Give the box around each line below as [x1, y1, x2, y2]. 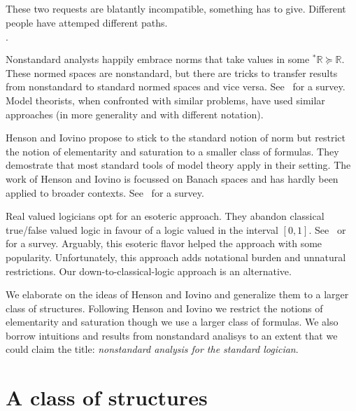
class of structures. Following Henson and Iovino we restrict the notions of [6, 300, 323, 315]
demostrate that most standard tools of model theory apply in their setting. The [6, 158, 351, 172]
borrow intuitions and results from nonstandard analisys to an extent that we [6, 328, 338, 342]
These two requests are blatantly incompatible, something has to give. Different [6, 1, 346, 15]
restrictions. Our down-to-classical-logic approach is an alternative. [6, 263, 292, 278]
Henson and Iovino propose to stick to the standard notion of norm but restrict [6, 130, 346, 145]
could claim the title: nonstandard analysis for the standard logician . [6, 342, 299, 356]
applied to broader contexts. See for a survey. [6, 185, 204, 200]
